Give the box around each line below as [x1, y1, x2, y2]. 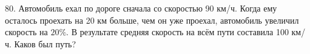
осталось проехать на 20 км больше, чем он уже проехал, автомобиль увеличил [5, 13, 299, 26]
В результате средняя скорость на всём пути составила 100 [71, 25, 289, 38]
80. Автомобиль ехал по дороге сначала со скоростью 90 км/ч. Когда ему [5, 2, 277, 14]
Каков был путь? [14, 37, 76, 50]
